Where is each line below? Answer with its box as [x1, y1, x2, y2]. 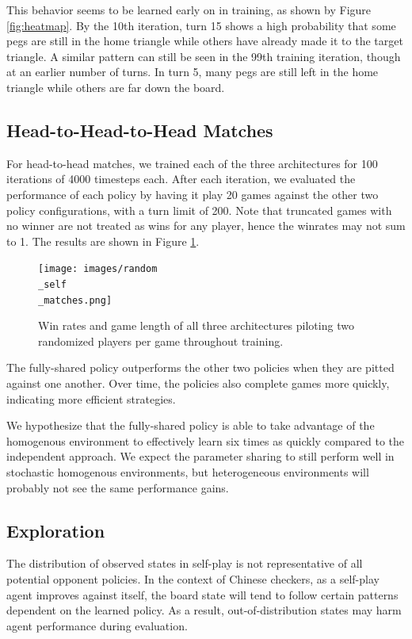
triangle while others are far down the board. [6, 78, 225, 95]
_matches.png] [38, 294, 113, 306]
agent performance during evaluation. [6, 617, 188, 633]
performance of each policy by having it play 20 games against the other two [6, 186, 379, 202]
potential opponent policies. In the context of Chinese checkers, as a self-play [6, 571, 380, 587]
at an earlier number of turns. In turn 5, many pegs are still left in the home [6, 63, 379, 80]
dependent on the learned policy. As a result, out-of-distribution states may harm [6, 602, 402, 618]
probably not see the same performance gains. [6, 479, 229, 496]
